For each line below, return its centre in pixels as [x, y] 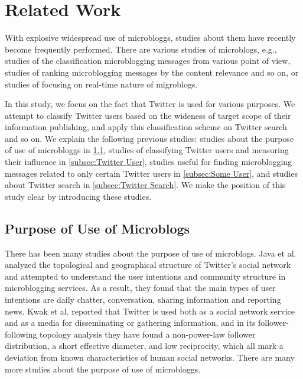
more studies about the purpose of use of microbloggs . [103, 369]
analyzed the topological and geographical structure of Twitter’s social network [148, 265]
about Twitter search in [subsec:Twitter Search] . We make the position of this [145, 185]
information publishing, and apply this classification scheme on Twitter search [146, 127]
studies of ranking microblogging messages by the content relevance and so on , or [152, 72]
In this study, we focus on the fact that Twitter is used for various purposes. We [150, 104]
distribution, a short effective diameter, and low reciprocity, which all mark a [144, 346]
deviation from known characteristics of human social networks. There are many [150, 357]
